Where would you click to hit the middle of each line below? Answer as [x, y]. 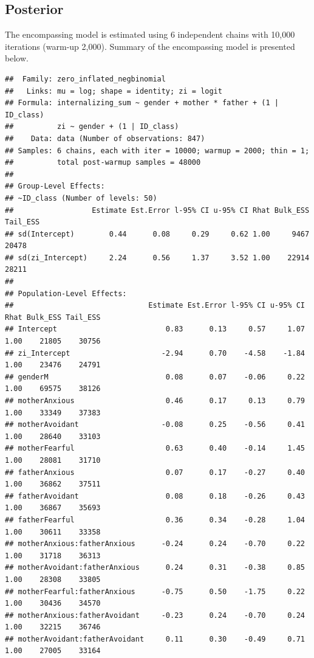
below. [17, 58]
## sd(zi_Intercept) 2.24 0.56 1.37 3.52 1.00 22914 [157, 258]
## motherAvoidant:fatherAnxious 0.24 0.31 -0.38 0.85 [155, 568]
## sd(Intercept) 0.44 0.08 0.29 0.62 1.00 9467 [157, 234]
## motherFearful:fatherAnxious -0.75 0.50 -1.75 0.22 [155, 591]
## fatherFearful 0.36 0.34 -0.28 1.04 [155, 520]
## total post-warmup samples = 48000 [103, 163]
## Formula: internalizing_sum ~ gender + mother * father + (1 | [142, 103]
